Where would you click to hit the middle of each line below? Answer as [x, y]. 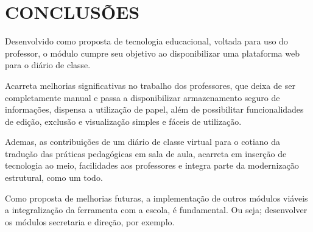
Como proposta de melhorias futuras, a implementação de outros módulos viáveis [156, 198]
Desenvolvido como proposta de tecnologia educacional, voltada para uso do [146, 41]
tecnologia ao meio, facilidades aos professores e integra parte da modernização [152, 165]
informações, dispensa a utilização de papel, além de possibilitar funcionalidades [154, 109]
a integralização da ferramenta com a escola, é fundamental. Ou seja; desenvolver [156, 210]
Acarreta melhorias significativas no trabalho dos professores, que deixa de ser [150, 85]
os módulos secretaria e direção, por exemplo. [90, 221]
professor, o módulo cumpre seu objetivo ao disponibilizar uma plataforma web [152, 53]
